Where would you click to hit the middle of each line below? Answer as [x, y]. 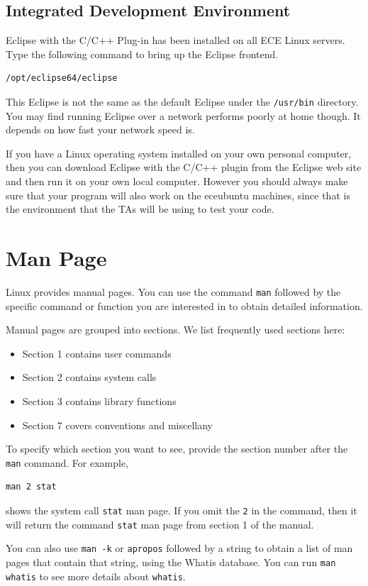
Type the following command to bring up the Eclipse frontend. [142, 54]
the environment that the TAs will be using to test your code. [140, 209]
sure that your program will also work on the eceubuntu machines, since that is [178, 195]
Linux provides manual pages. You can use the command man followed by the [173, 291]
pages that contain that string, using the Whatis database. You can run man [171, 562]
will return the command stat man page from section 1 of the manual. [160, 524]
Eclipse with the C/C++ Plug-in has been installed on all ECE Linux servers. [175, 40]
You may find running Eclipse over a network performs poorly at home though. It [183, 115]
